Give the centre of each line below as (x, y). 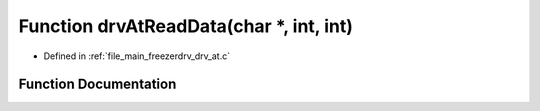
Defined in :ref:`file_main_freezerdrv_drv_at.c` (136, 56)
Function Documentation (97, 84)
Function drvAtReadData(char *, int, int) (186, 26)
